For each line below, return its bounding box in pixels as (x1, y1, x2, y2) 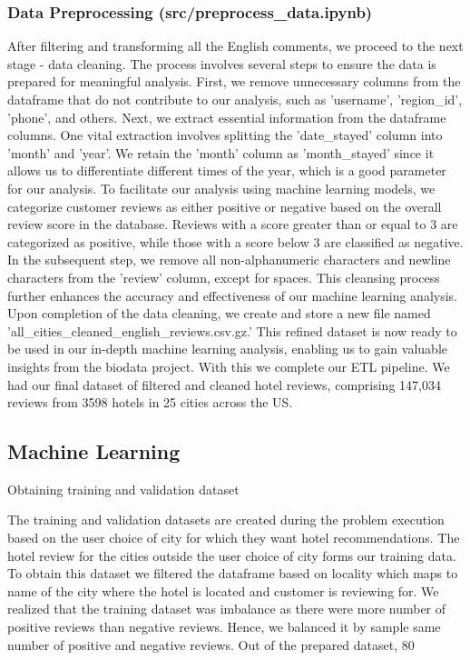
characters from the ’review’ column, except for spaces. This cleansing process (7, 267, 440, 286)
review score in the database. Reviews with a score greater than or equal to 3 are (7, 215, 458, 234)
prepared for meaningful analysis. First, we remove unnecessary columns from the (7, 72, 461, 91)
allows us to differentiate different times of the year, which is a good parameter (7, 161, 446, 180)
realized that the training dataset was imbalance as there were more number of (7, 599, 446, 618)
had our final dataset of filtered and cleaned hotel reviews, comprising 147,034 (7, 375, 441, 394)
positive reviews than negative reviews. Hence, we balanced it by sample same (7, 617, 441, 636)
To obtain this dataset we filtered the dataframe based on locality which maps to (7, 564, 458, 583)
